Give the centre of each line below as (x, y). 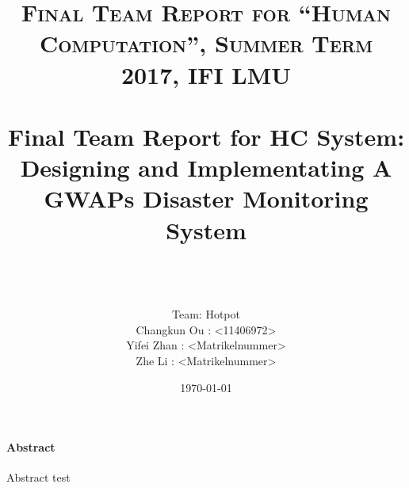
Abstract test (38, 477)
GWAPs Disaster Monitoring (206, 198)
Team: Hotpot (206, 314)
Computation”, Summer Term (206, 43)
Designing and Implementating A (206, 168)
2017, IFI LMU (206, 74)
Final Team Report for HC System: (206, 136)
